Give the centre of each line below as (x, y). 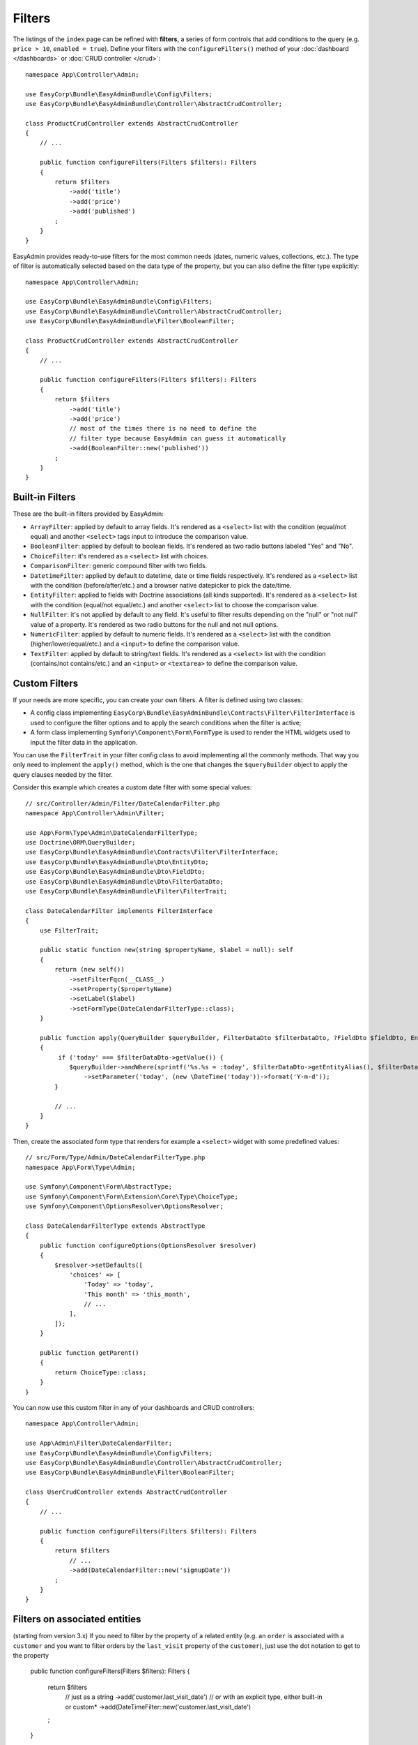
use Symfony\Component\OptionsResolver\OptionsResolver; (125, 1206)
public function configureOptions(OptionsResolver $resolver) (148, 1245)
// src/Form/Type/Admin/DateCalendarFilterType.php (115, 1158)
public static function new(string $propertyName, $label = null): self (167, 950)
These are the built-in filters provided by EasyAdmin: (88, 514)
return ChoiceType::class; (101, 1372)
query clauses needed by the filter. (63, 774)
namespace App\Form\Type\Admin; (80, 1167)
